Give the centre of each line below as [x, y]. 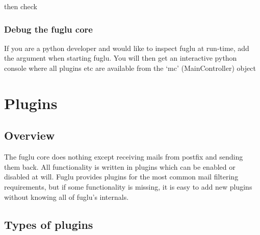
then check [21, 6]
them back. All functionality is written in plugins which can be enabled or [120, 166]
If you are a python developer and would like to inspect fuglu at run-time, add [127, 48]
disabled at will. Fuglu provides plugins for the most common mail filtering [121, 177]
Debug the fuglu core [48, 29]
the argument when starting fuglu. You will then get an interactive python [121, 58]
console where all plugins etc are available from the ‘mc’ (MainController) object [130, 68]
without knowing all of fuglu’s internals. [67, 197]
